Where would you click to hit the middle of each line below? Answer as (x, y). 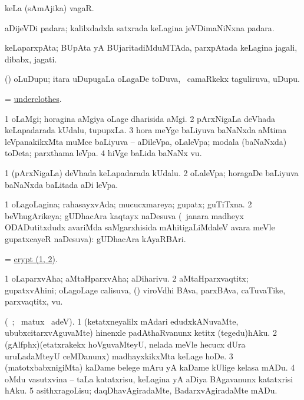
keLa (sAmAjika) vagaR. (49, 8)
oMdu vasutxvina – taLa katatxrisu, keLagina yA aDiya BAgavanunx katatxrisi (149, 378)
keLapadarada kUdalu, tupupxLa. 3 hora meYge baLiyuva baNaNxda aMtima (146, 130)
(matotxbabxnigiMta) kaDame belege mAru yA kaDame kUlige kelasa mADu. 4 (150, 367)
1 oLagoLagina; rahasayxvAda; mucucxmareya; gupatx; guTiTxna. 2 (128, 204)
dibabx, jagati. (31, 59)
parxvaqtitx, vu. (34, 301)
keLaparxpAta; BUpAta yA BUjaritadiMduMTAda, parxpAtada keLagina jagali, (151, 47)
